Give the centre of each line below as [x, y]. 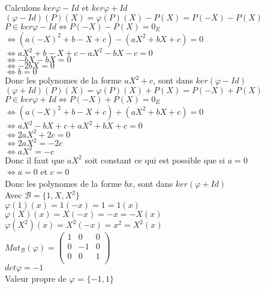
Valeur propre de [36, 278]
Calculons [23, 7]
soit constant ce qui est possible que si [155, 160]
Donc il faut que [35, 160]
